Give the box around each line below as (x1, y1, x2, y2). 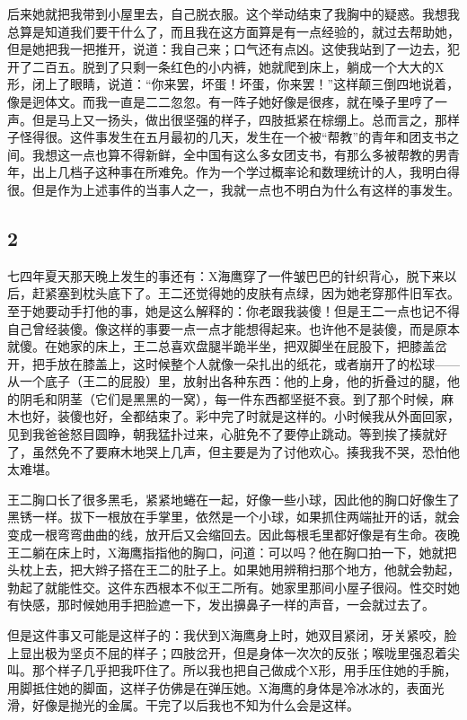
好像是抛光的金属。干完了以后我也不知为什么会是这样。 (31, 696, 359, 715)
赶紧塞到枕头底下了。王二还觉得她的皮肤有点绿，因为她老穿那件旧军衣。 (31, 284, 460, 303)
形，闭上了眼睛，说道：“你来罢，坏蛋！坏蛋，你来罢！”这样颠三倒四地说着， (7, 75, 460, 93)
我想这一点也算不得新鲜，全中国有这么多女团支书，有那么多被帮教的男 (31, 145, 447, 163)
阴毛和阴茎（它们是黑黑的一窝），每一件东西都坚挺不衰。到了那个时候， (19, 389, 441, 408)
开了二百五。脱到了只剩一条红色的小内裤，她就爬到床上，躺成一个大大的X (7, 57, 445, 75)
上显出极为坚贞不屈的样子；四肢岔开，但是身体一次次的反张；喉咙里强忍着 (7, 643, 447, 662)
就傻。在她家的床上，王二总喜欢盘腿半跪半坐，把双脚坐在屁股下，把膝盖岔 (7, 337, 447, 356)
